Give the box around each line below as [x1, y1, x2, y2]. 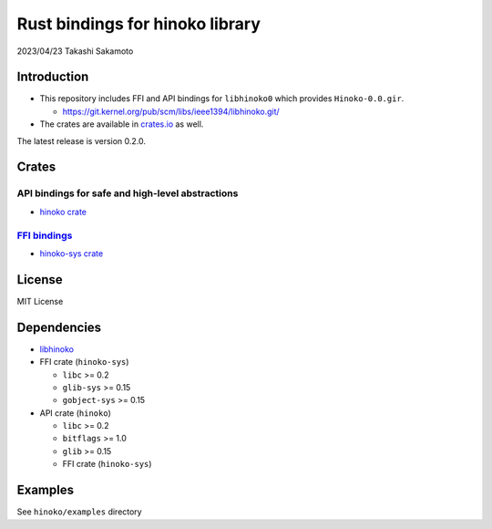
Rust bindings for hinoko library [16, 14, 261, 34]
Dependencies [16, 319, 102, 335]
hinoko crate [39, 206, 87, 217]
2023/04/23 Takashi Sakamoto [16, 46, 134, 57]
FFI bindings [16, 229, 73, 242]
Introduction [16, 69, 89, 85]
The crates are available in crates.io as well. [39, 119, 204, 130]
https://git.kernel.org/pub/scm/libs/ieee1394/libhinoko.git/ [62, 106, 280, 117]
